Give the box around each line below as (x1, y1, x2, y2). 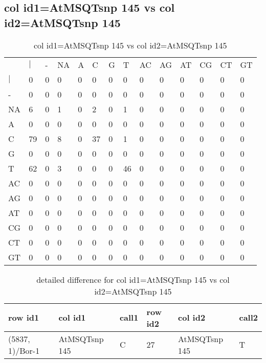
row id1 (8, 311, 39, 324)
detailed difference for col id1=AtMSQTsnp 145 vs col (36, 273, 230, 285)
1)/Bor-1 (8, 344, 40, 356)
